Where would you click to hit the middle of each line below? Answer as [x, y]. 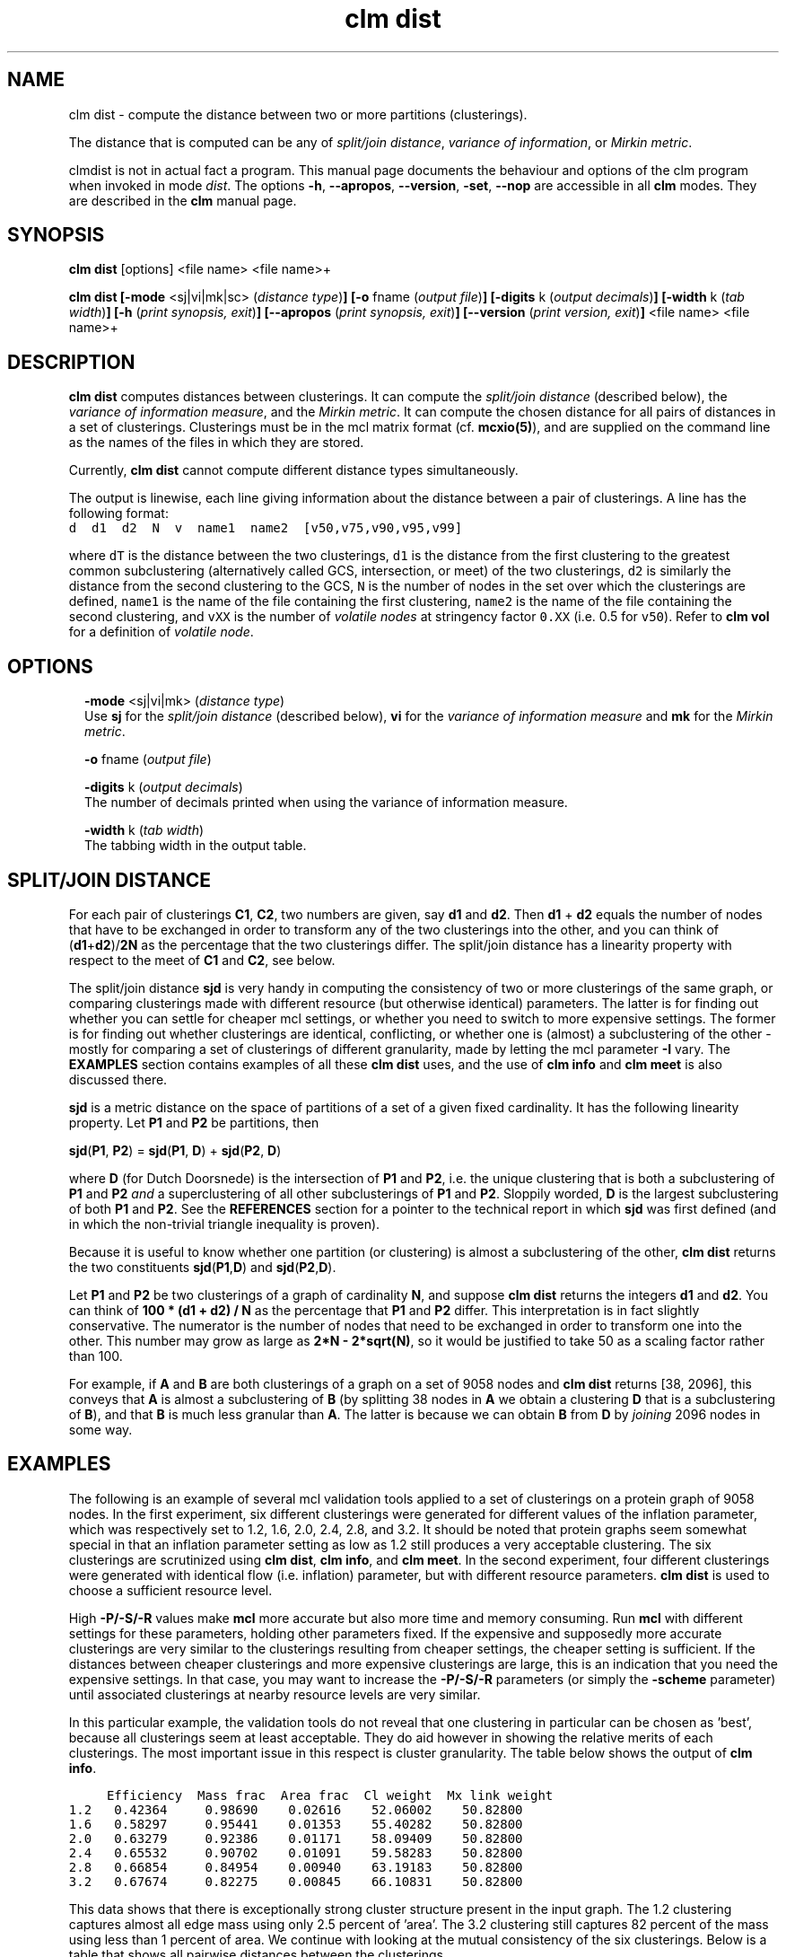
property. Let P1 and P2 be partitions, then [194, 1122]
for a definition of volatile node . [161, 632]
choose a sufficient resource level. [170, 1590]
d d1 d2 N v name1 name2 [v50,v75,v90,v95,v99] [266, 528]
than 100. [96, 1356]
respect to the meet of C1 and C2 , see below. [202, 960]
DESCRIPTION [71, 362]
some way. [100, 1429]
